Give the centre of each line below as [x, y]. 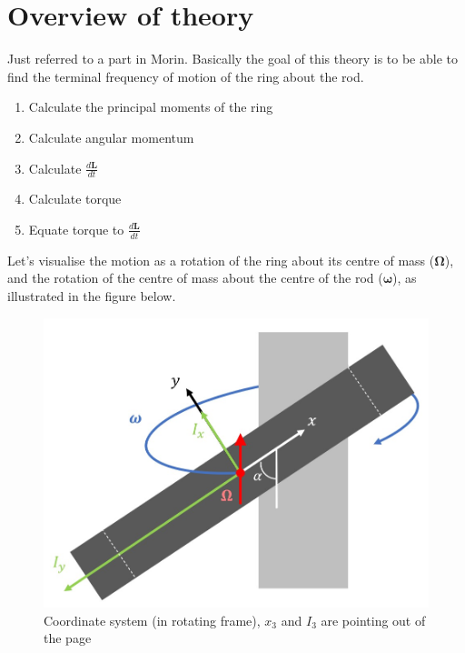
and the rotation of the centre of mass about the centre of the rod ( [195, 278]
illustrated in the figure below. [92, 295]
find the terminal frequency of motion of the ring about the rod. [186, 76]
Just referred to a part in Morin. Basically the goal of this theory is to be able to [232, 59]
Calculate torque [75, 199]
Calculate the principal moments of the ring [151, 107]
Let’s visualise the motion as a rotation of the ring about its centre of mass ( [221, 260]
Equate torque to [76, 229]
